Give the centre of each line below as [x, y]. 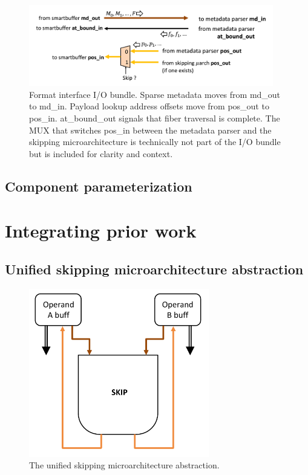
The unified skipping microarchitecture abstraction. [124, 465]
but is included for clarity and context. [101, 153]
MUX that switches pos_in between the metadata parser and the [150, 130]
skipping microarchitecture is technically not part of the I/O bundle [155, 142]
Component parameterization [99, 186]
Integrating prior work [101, 231]
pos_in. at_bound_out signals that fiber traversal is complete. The [155, 118]
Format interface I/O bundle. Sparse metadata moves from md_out [155, 94]
